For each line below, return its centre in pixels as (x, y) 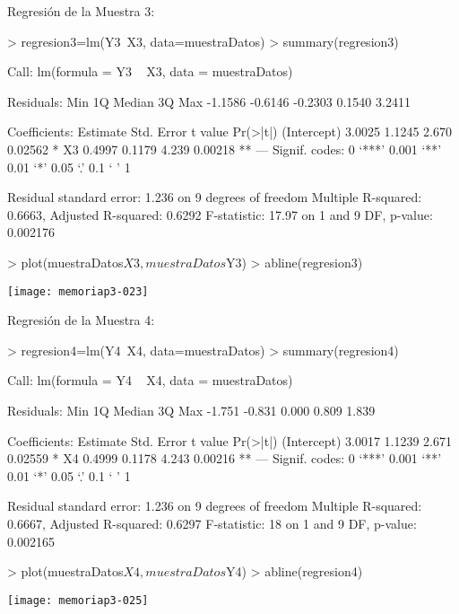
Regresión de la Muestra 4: (81, 320)
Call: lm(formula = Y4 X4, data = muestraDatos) (150, 380)
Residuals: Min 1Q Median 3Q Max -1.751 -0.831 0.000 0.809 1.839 (191, 410)
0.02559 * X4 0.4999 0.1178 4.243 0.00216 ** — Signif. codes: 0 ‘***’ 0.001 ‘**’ (225, 458)
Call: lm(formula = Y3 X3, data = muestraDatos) (150, 71)
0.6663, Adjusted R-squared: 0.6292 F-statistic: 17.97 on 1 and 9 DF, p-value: (220, 214)
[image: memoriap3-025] (78, 600)
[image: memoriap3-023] (78, 291)
